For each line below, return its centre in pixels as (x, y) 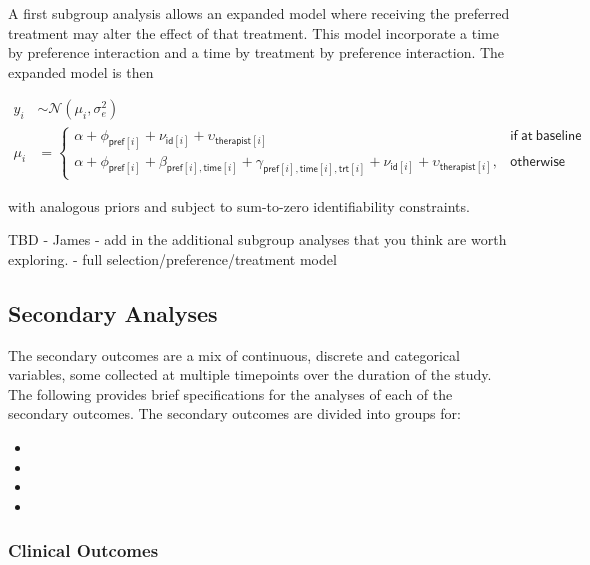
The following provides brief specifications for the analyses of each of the (230, 393)
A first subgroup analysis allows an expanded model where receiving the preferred (259, 13)
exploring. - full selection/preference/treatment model (172, 258)
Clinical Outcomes (83, 550)
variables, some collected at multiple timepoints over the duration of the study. (250, 374)
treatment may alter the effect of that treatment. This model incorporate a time (253, 32)
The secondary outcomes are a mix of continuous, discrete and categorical (234, 354)
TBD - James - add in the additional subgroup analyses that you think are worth (257, 239)
